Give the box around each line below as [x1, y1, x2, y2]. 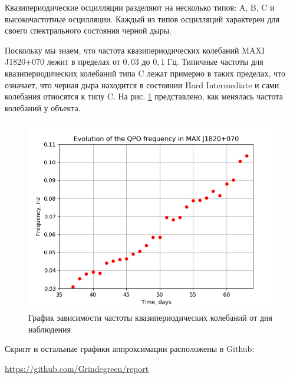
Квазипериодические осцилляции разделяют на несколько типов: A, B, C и [5, 1, 275, 13]
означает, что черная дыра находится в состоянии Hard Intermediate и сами [5, 78, 279, 91]
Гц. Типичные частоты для [167, 55, 263, 68]
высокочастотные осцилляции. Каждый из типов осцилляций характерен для [5, 12, 280, 25]
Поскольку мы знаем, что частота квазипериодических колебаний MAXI [5, 44, 265, 56]
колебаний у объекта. [5, 101, 81, 114]
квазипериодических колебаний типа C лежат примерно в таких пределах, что [5, 67, 286, 79]
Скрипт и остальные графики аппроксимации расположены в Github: [5, 343, 255, 355]
